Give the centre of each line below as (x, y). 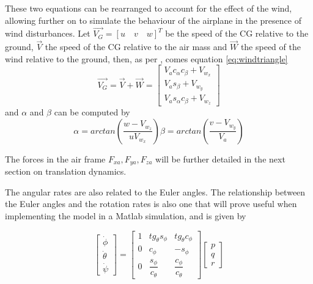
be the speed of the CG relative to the (237, 33)
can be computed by (92, 112)
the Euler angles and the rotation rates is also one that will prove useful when (151, 204)
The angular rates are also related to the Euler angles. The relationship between (155, 191)
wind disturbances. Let (48, 33)
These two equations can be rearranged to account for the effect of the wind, (149, 8)
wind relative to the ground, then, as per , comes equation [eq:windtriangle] (146, 58)
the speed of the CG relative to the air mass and (136, 47)
